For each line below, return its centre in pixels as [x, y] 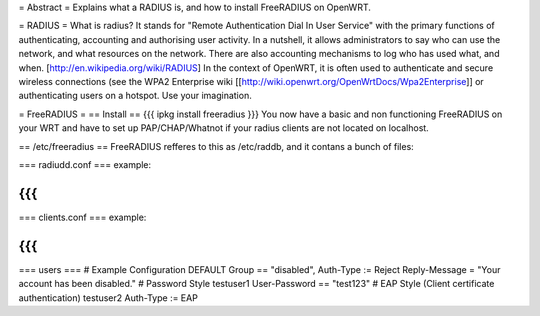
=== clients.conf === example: [82, 217]
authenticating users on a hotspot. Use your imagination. [135, 96]
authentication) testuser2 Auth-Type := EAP [108, 297]
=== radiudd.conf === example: [85, 164]
